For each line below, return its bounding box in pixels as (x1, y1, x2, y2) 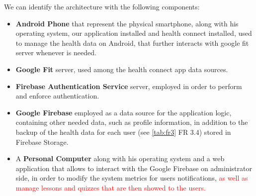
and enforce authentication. (15, 91, 99, 101)
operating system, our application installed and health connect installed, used (15, 28, 252, 38)
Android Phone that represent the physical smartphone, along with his (15, 18, 239, 28)
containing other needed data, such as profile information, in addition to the (15, 117, 248, 127)
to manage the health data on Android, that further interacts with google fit (15, 37, 249, 48)
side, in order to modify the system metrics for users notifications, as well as (15, 173, 248, 183)
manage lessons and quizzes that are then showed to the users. (15, 182, 206, 193)
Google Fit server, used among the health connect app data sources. (15, 64, 228, 74)
